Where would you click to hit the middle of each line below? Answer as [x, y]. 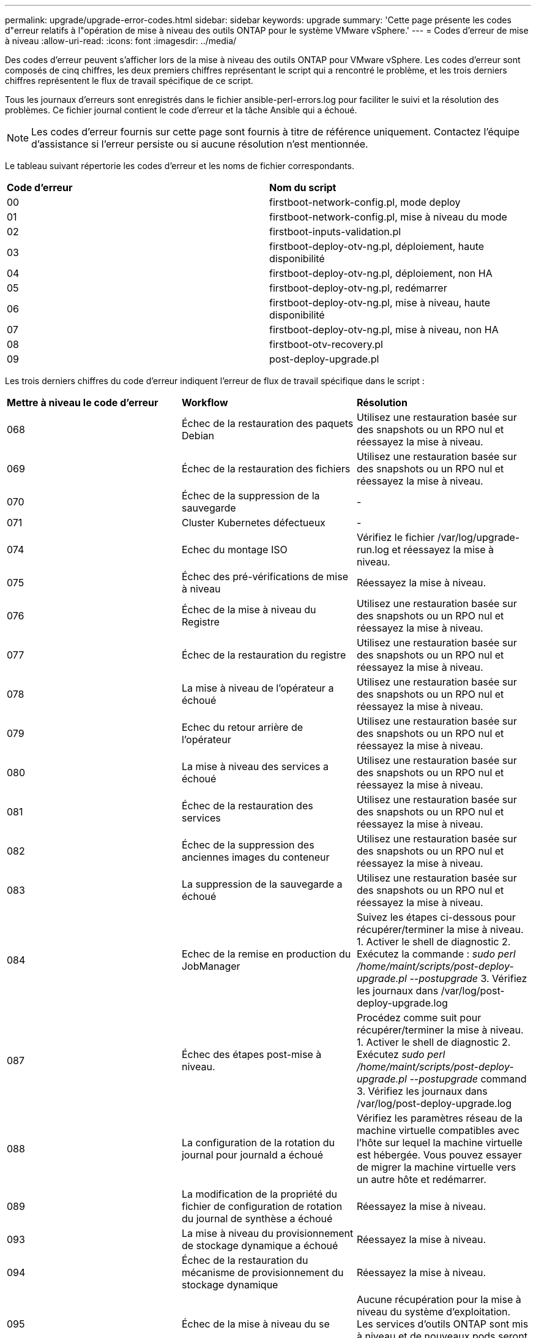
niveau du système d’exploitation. [434, 1312]
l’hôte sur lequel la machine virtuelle [439, 1143]
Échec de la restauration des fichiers [266, 469]
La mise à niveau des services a [255, 766]
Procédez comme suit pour [419, 1018]
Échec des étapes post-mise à [251, 1054]
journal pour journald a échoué [252, 1155]
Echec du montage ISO [234, 550]
